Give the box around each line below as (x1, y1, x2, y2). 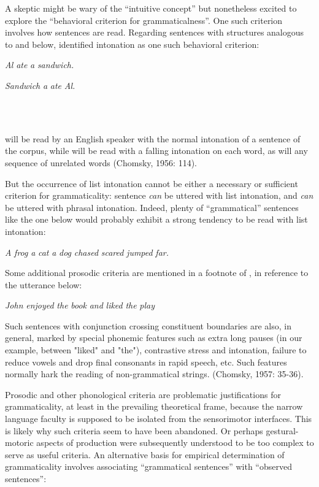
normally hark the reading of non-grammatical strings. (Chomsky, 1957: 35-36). (5, 367, 304, 380)
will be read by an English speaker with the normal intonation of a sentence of (5, 132, 301, 145)
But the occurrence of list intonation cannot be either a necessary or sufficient (5, 177, 298, 190)
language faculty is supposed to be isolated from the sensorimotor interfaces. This (5, 412, 312, 425)
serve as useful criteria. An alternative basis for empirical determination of (5, 448, 285, 461)
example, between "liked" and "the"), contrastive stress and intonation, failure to (5, 343, 307, 356)
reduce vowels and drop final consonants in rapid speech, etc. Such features (5, 355, 287, 368)
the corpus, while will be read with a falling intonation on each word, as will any (5, 144, 308, 157)
